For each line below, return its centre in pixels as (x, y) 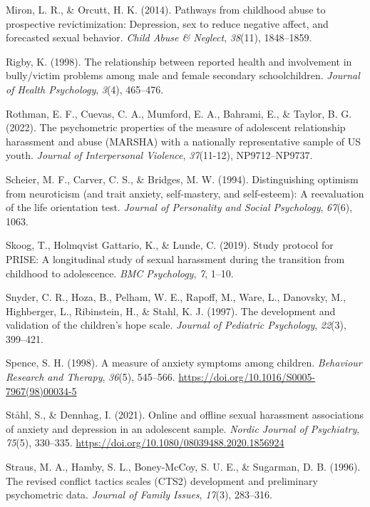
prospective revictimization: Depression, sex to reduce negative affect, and (167, 23)
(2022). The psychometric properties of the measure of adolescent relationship (176, 127)
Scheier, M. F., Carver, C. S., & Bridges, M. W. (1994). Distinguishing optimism (182, 179)
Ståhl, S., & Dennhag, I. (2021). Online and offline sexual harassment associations (185, 415)
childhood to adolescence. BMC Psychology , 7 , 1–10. (120, 273)
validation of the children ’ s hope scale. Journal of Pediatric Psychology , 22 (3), (176, 325)
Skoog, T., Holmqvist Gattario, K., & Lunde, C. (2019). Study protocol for (170, 245)
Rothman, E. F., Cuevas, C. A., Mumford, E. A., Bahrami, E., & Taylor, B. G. (179, 113)
